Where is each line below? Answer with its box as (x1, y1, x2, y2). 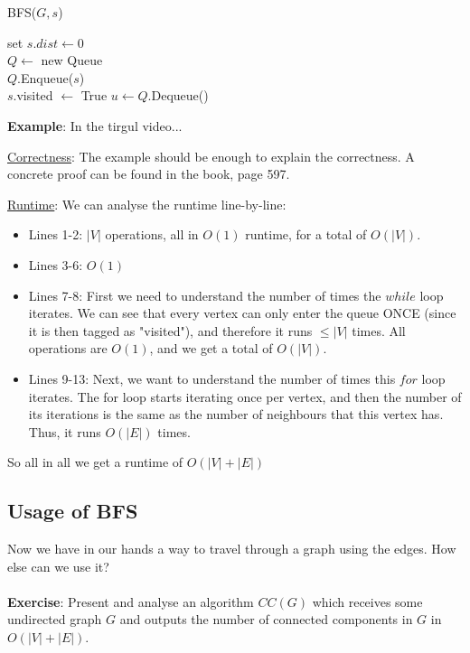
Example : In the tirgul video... (7, 116, 183, 135)
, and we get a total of (149, 339, 273, 358)
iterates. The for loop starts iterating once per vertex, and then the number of (28, 387, 462, 406)
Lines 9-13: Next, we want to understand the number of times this (28, 368, 396, 387)
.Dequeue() (147, 86, 209, 105)
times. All (352, 321, 406, 340)
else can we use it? (7, 556, 109, 575)
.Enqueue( (17, 68, 74, 87)
